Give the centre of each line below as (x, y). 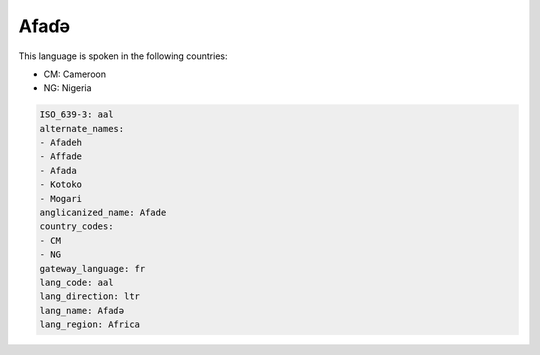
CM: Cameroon (75, 74)
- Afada (58, 170)
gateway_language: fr (92, 268)
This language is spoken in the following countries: (123, 56)
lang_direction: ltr (89, 296)
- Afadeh (61, 143)
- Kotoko (61, 184)
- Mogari (61, 198)
